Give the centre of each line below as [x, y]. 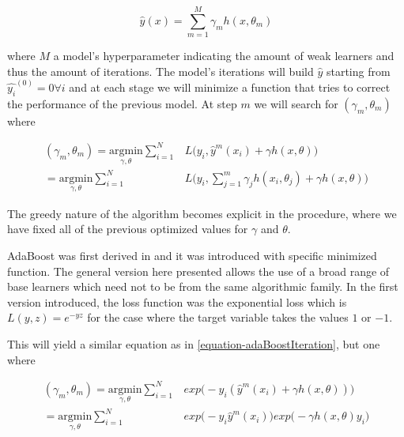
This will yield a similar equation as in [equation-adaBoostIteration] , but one [194, 344]
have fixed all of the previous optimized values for [128, 229]
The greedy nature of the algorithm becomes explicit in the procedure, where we [202, 213]
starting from [358, 71]
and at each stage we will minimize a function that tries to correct [230, 87]
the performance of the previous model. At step [122, 103]
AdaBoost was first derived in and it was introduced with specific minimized [192, 256]
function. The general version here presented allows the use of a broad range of [198, 271]
